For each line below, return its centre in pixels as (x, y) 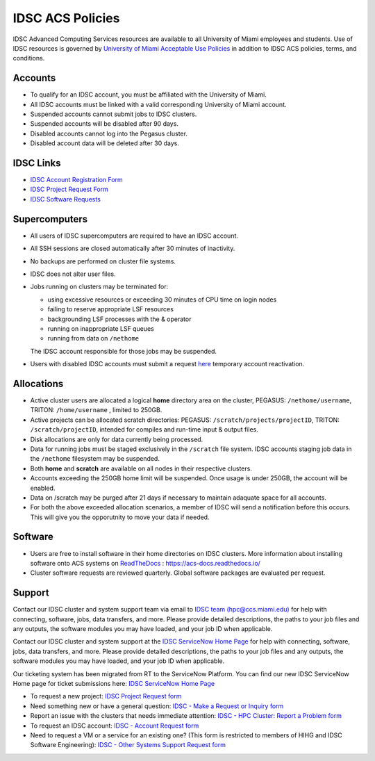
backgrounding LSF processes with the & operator (119, 319)
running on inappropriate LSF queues (101, 328)
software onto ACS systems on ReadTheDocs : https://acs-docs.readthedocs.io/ (145, 563)
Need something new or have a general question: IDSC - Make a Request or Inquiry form (157, 706)
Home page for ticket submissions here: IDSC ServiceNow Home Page (114, 684)
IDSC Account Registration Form (76, 180)
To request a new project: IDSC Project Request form (106, 696)
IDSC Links (37, 163)
